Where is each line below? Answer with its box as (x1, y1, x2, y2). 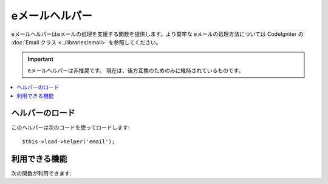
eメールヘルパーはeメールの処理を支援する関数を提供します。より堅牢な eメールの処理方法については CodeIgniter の (11, 30, 304, 38)
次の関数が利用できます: (11, 169, 72, 177)
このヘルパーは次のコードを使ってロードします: (11, 124, 130, 131)
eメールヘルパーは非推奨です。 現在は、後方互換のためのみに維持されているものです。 (27, 67, 244, 74)
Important (27, 55, 54, 63)
